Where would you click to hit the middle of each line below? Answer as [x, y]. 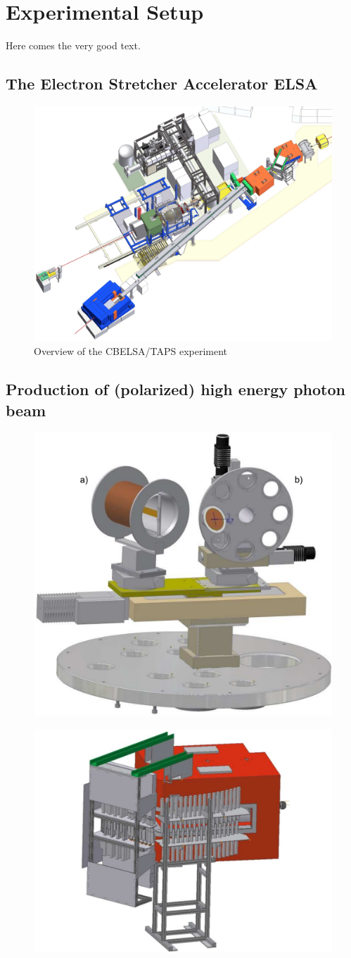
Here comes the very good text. [73, 45]
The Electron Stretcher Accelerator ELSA [162, 83]
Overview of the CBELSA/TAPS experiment [131, 351]
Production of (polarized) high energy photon [175, 389]
